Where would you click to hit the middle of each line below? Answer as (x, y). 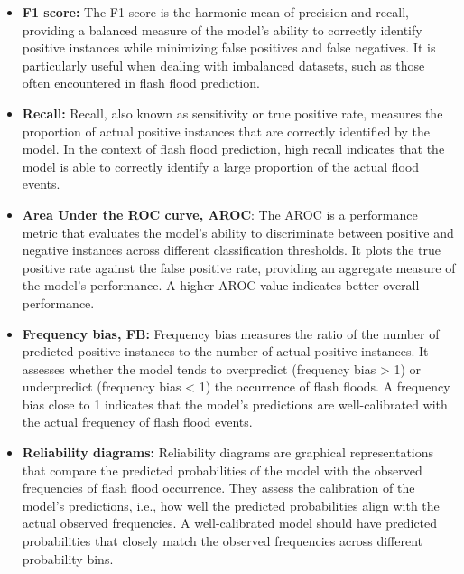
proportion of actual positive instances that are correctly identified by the (226, 131)
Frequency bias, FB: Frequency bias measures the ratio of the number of (231, 333)
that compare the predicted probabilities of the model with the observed (222, 470)
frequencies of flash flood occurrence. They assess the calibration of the (218, 488)
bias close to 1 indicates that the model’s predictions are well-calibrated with (235, 404)
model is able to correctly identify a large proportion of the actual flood (221, 166)
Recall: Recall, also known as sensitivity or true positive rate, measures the (232, 113)
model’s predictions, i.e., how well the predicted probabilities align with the (231, 505)
